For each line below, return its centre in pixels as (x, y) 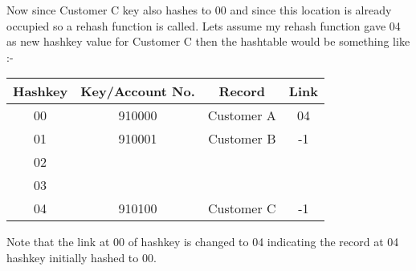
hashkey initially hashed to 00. (82, 257)
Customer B (242, 139)
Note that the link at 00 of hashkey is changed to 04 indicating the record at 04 (203, 242)
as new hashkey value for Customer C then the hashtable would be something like (208, 41)
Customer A (242, 115)
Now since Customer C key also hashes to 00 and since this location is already (199, 10)
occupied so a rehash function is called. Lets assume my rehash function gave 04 (204, 25)
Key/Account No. (138, 91)
